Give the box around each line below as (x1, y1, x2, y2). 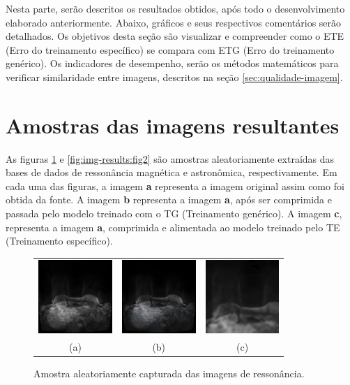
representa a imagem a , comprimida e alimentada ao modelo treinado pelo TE (6, 219, 340, 234)
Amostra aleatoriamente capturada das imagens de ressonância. (33, 366, 305, 381)
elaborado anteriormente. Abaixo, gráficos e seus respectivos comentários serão (6, 15, 342, 29)
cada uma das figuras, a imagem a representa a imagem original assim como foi (6, 178, 344, 193)
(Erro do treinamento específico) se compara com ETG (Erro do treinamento (6, 42, 335, 57)
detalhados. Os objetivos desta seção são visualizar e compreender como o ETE (6, 29, 344, 43)
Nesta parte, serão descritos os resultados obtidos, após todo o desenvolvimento (6, 1, 345, 15)
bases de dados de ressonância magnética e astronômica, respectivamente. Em (6, 165, 337, 180)
